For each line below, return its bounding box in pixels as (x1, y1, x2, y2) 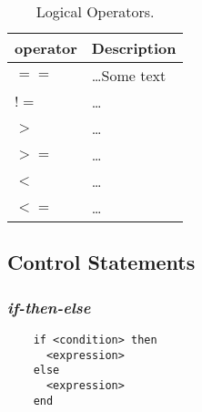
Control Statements (7, 248, 196, 276)
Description (91, 37, 177, 58)
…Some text (91, 65, 167, 86)
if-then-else (7, 295, 91, 318)
